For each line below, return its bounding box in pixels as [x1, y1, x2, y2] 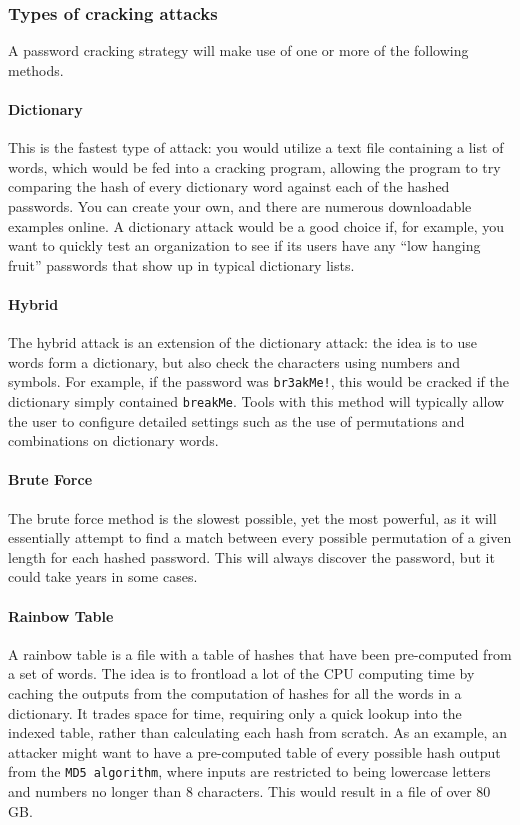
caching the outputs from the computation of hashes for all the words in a [8, 683, 462, 703]
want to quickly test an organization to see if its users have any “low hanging [8, 235, 481, 256]
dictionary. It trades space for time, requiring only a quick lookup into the [8, 702, 462, 723]
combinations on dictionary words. [8, 430, 219, 451]
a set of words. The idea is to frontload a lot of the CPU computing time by [8, 663, 475, 684]
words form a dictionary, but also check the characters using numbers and [8, 351, 461, 372]
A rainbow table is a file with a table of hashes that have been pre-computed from [8, 643, 512, 664]
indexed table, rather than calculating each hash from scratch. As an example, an [8, 722, 507, 743]
